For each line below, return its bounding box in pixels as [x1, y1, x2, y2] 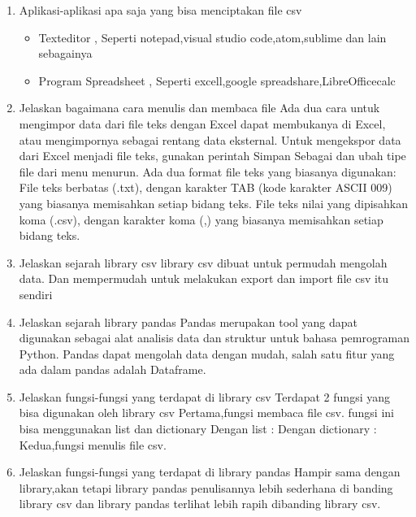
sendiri [19, 285, 53, 302]
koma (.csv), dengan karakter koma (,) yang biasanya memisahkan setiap [19, 211, 383, 228]
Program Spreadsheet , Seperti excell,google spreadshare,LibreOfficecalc [38, 72, 396, 89]
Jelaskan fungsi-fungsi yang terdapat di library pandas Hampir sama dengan [19, 463, 401, 480]
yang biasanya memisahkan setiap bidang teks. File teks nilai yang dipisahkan [19, 194, 409, 211]
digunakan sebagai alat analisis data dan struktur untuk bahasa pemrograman [19, 329, 409, 346]
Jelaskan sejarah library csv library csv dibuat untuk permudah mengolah [19, 254, 388, 271]
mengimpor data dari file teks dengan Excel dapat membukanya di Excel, [19, 115, 386, 132]
